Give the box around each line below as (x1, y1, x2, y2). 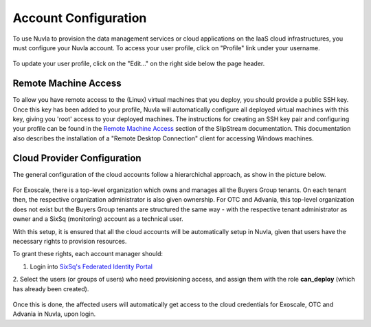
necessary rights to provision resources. (12, 238, 127, 246)
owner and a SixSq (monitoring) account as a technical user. (12, 215, 183, 223)
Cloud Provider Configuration (12, 152, 142, 164)
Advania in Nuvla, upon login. (12, 310, 96, 318)
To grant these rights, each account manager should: (12, 250, 164, 258)
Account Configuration (12, 10, 147, 25)
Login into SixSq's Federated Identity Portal (30, 262, 153, 271)
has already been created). (12, 284, 89, 293)
